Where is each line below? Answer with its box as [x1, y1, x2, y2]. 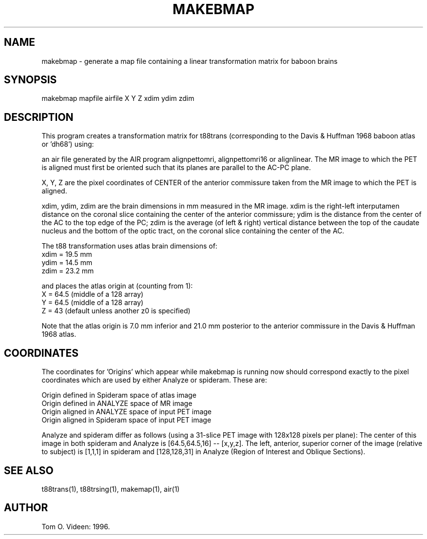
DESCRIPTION [4, 111, 74, 123]
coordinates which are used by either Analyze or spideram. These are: [41, 376, 267, 385]
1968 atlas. [41, 330, 77, 339]
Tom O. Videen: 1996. [41, 522, 110, 531]
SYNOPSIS [4, 74, 57, 86]
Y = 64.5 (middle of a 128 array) [41, 298, 144, 307]
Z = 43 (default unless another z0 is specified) [41, 307, 191, 315]
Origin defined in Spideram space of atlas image [41, 391, 196, 400]
